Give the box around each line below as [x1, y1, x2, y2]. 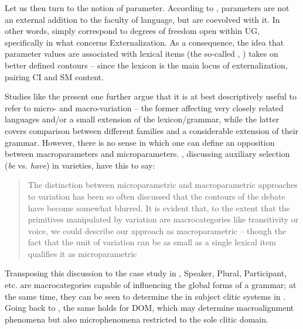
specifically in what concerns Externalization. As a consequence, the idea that [5, 36, 284, 48]
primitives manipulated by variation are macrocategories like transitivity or [28, 213, 299, 225]
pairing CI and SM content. [5, 70, 104, 83]
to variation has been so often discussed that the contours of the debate [28, 190, 285, 202]
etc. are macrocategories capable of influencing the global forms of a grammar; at [5, 279, 297, 291]
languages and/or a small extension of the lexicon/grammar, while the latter [5, 113, 280, 125]
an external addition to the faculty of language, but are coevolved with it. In [5, 13, 280, 25]
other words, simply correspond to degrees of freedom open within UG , [5, 25, 260, 37]
